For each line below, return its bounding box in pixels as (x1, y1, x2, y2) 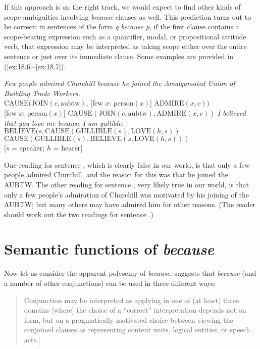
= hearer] (53, 142, 83, 153)
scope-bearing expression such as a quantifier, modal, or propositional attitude (4, 31, 246, 41)
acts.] (24, 334, 40, 344)
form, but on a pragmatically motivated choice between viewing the (24, 314, 233, 325)
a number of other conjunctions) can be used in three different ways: (4, 278, 216, 288)
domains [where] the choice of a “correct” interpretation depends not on (24, 305, 246, 315)
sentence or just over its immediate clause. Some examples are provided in (4, 51, 233, 61)
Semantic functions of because (4, 238, 215, 260)
